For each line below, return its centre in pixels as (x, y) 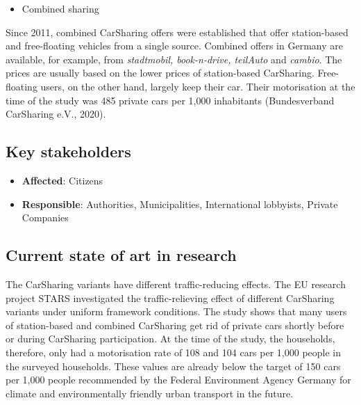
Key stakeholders (68, 151)
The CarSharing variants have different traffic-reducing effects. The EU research (176, 284)
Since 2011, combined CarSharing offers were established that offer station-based (177, 32)
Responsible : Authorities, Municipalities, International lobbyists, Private (180, 204)
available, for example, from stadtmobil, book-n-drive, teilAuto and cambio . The (174, 59)
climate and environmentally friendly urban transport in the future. (150, 393)
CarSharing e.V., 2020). (56, 114)
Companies (45, 217)
